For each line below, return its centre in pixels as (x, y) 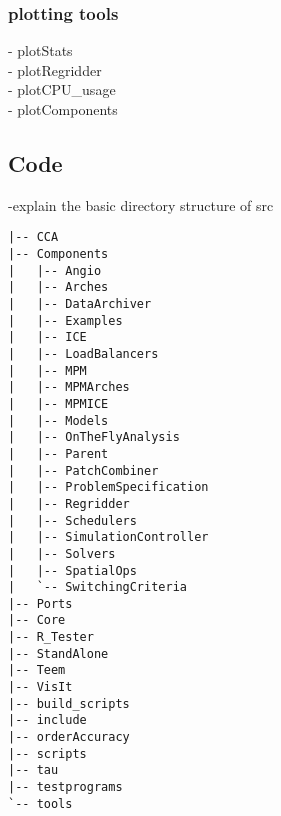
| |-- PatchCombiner (83, 470)
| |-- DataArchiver (80, 304)
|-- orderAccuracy (69, 737)
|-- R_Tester (51, 637)
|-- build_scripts (69, 703)
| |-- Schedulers (72, 520)
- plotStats (40, 50)
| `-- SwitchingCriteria (97, 587)
